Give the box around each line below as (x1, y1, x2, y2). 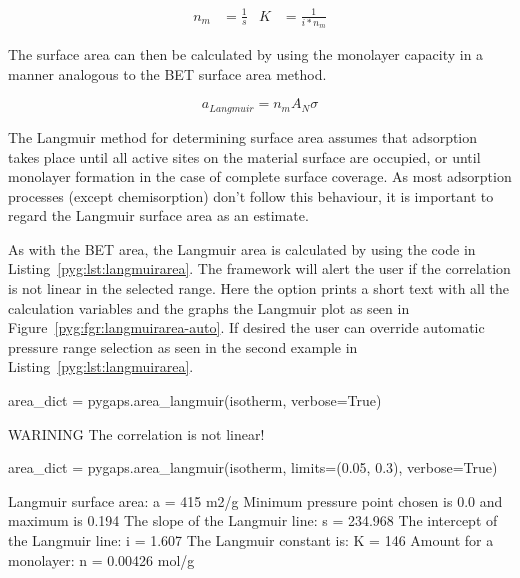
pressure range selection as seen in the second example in (8, 336, 358, 357)
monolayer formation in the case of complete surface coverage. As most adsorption (8, 166, 512, 187)
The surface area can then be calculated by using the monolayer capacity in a (8, 44, 484, 65)
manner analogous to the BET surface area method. (8, 63, 327, 84)
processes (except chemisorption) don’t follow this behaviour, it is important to (8, 185, 494, 206)
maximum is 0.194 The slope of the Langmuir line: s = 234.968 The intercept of (8, 510, 498, 531)
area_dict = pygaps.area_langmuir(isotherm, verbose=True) (8, 390, 382, 411)
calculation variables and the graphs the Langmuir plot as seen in (8, 297, 410, 318)
